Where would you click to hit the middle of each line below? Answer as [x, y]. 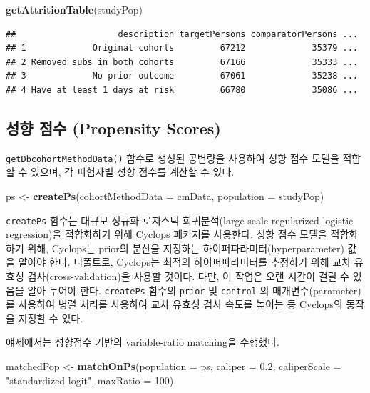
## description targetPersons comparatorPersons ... [182, 34]
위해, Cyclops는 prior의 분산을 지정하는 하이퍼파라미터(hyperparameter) [186, 248]
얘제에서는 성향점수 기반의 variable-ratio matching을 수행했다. [143, 342]
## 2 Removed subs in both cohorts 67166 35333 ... [182, 62]
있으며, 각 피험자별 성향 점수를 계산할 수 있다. [133, 172]
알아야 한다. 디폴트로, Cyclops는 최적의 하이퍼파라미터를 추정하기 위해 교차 [185, 262]
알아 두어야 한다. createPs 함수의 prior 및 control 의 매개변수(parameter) [194, 290]
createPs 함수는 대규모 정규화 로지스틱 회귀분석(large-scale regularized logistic [180, 220]
